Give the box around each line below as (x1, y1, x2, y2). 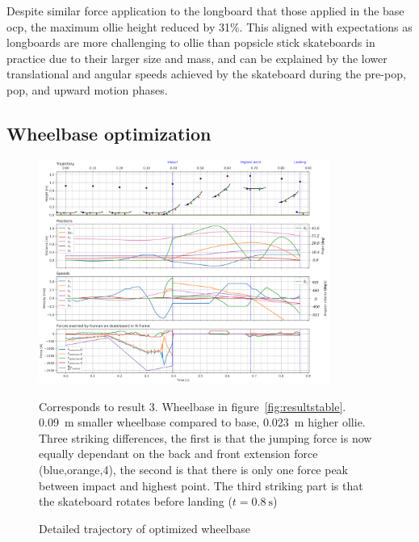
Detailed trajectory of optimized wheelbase (39, 519, 251, 536)
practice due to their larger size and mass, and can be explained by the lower (6, 49, 388, 66)
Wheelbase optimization (6, 120, 212, 145)
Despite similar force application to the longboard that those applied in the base (6, 2, 404, 19)
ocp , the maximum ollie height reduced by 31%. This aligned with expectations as (6, 18, 413, 35)
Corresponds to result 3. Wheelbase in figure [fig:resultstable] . (39, 397, 346, 414)
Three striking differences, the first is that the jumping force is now (39, 429, 372, 446)
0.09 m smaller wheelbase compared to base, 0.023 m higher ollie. (39, 414, 366, 431)
